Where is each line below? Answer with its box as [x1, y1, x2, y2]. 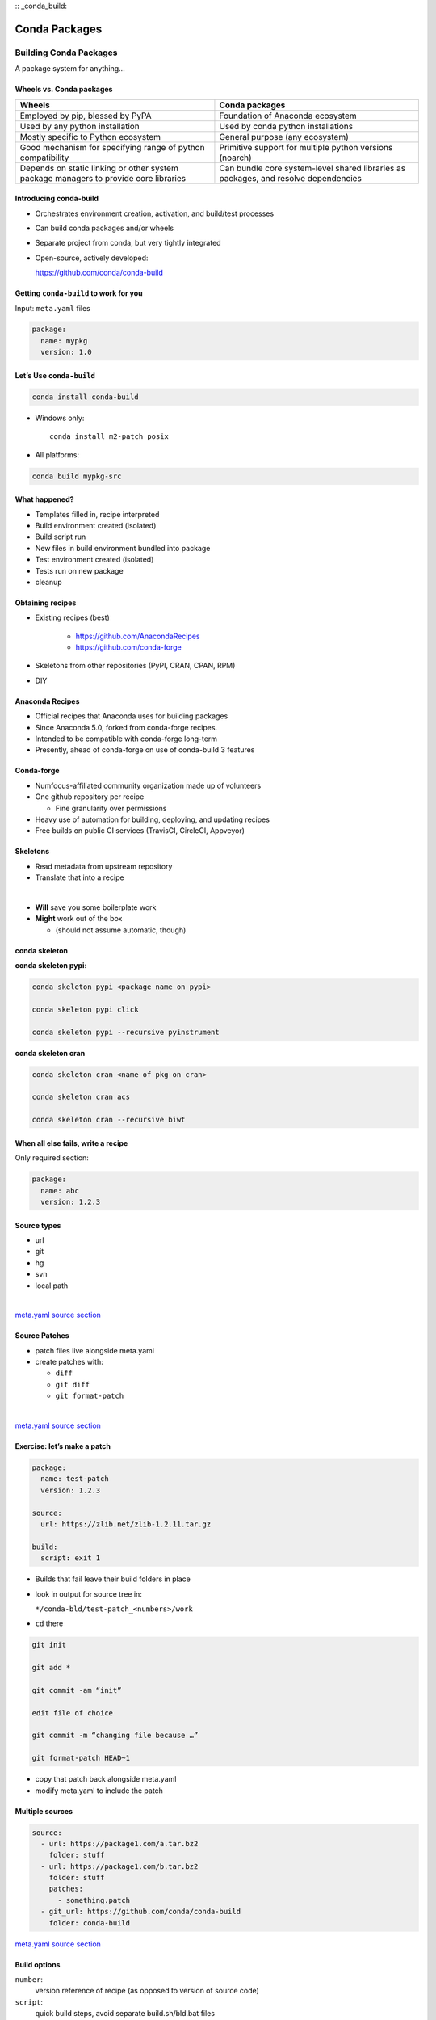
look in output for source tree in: [35, 1589, 143, 1599]
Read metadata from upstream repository [35, 861, 173, 871]
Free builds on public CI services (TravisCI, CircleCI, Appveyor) [35, 826, 245, 835]
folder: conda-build [48, 1918, 131, 1927]
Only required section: [15, 1153, 89, 1163]
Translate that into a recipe [35, 873, 124, 882]
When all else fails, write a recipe [15, 1138, 128, 1147]
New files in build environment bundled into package [35, 543, 211, 553]
